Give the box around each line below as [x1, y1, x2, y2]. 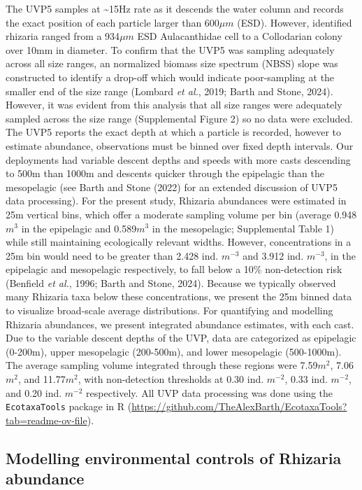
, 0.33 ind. [284, 372, 328, 386]
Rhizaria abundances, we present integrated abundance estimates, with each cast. [6, 316, 354, 331]
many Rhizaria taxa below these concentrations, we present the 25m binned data [6, 289, 352, 304]
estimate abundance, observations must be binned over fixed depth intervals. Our [6, 138, 354, 153]
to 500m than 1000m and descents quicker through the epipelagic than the [6, 166, 325, 181]
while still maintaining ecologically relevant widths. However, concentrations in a [6, 234, 352, 249]
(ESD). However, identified [237, 15, 352, 29]
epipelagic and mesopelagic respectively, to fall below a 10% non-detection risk [6, 262, 342, 276]
